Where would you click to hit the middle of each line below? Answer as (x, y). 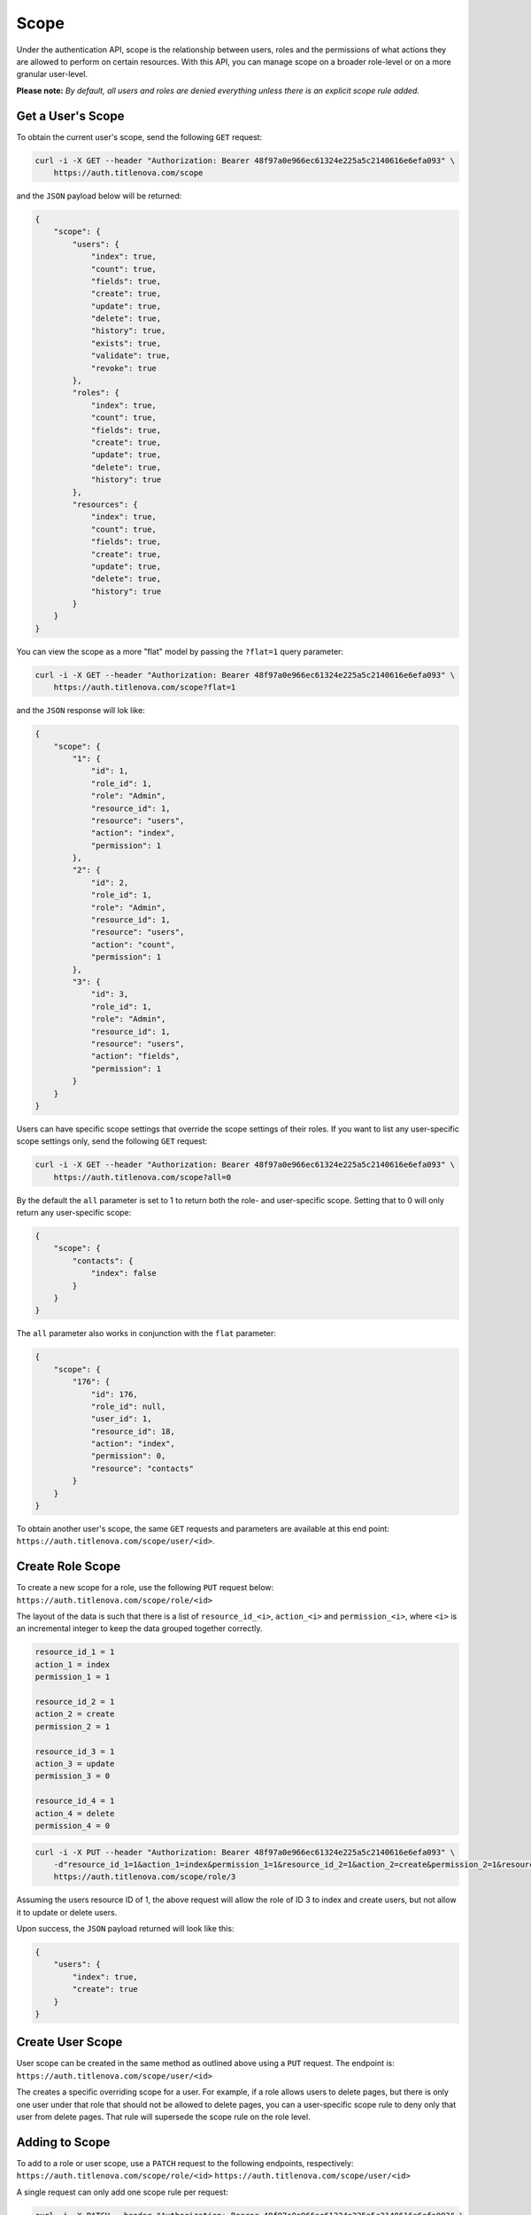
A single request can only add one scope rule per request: (123, 2192)
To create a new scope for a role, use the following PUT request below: (145, 1588)
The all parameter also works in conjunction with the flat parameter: (146, 1333)
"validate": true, (131, 356)
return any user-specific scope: (74, 1213)
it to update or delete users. (67, 1912)
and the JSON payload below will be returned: (99, 196)
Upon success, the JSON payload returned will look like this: (125, 1929)
